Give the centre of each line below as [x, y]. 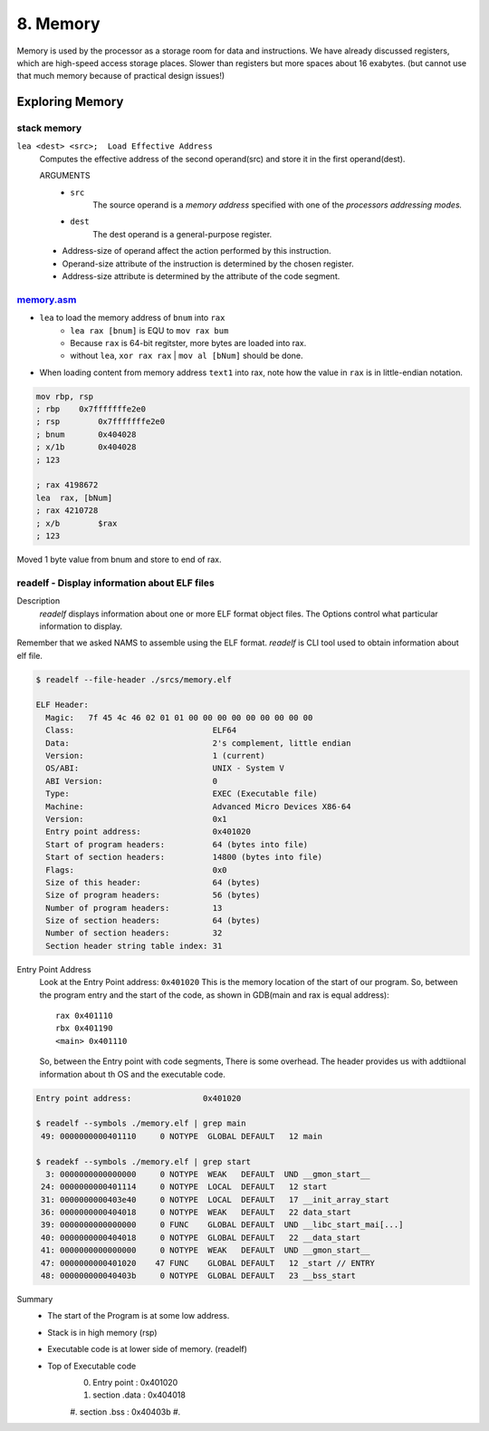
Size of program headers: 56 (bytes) [153, 895]
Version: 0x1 [136, 819]
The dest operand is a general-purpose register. [182, 234]
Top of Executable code [92, 1366]
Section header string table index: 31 [134, 946]
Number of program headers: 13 [134, 908]
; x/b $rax [77, 523]
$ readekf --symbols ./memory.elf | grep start [143, 1161]
